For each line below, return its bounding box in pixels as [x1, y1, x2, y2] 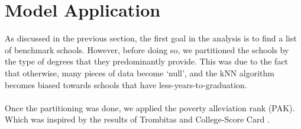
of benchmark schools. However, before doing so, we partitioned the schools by [5, 43, 289, 56]
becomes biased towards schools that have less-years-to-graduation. [5, 78, 247, 91]
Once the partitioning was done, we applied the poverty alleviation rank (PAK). [5, 101, 295, 114]
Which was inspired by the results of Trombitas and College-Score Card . [5, 113, 270, 125]
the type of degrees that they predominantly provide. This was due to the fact [5, 55, 289, 67]
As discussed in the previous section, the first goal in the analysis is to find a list [5, 32, 297, 44]
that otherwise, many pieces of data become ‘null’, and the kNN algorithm [5, 66, 275, 79]
